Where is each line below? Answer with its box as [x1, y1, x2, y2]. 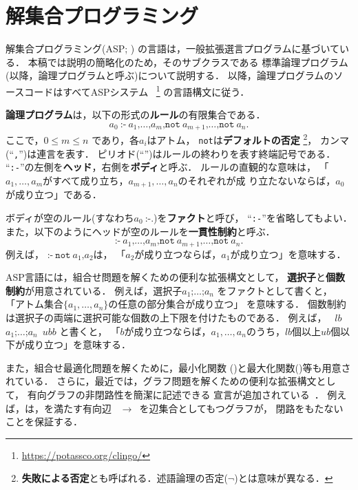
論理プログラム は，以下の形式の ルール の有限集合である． [6, 107, 266, 122]
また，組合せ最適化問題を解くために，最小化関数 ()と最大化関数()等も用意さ [6, 360, 351, 374]
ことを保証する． [6, 414, 83, 429]
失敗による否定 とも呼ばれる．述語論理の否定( [21, 471, 228, 485]
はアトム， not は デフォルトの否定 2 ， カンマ [147, 131, 349, 147]
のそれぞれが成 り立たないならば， [178, 173, 336, 187]
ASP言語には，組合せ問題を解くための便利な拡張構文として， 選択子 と [6, 270, 326, 284]
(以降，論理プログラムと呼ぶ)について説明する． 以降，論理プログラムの [6, 68, 334, 83]
